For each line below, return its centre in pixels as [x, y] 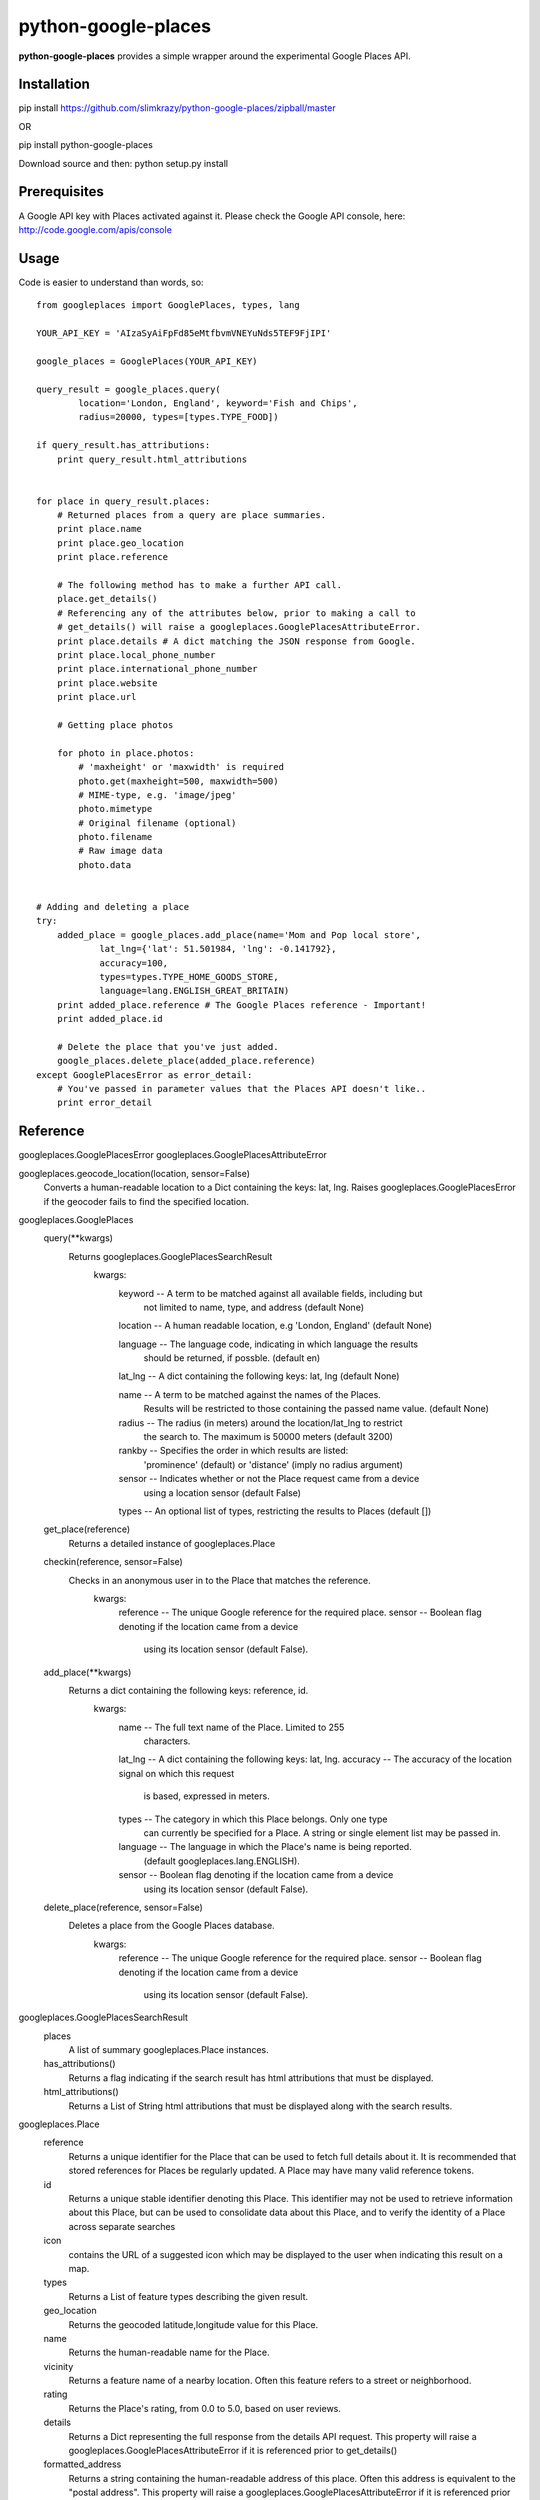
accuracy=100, [134, 963]
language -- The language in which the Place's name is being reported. [265, 1847]
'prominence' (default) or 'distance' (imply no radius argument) [273, 1464]
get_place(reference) [86, 1529]
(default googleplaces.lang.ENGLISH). [221, 1861]
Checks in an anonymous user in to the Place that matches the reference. [220, 1580]
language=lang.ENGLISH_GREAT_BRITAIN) [194, 991]
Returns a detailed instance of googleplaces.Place [172, 1543]
